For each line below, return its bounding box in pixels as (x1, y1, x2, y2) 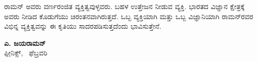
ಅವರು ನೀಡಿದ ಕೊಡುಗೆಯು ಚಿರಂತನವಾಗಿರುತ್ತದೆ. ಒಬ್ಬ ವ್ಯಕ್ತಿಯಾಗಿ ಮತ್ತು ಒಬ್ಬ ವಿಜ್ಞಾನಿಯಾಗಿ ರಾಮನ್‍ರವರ (4, 11, 253, 21)
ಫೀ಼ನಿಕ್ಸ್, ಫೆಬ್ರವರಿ (4, 47, 48, 58)
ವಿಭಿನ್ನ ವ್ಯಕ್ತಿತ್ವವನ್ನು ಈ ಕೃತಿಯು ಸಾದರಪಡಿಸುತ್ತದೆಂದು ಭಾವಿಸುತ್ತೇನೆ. (4, 21, 161, 31)
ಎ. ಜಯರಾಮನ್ (4, 37, 46, 48)
